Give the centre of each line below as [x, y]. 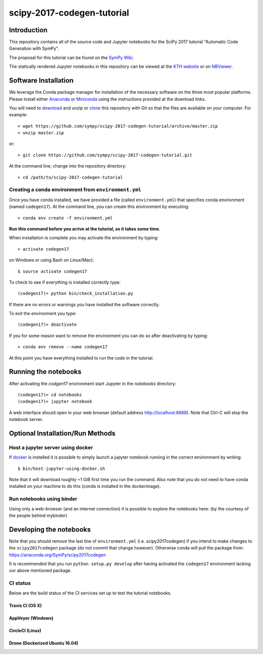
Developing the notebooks [50, 529]
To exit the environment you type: [43, 314]
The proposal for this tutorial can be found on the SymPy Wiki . [71, 57]
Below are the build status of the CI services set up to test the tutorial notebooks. [90, 593]
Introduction [28, 30]
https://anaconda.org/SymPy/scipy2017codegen [57, 555]
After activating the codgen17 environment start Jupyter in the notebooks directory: [93, 383]
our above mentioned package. [40, 570]
